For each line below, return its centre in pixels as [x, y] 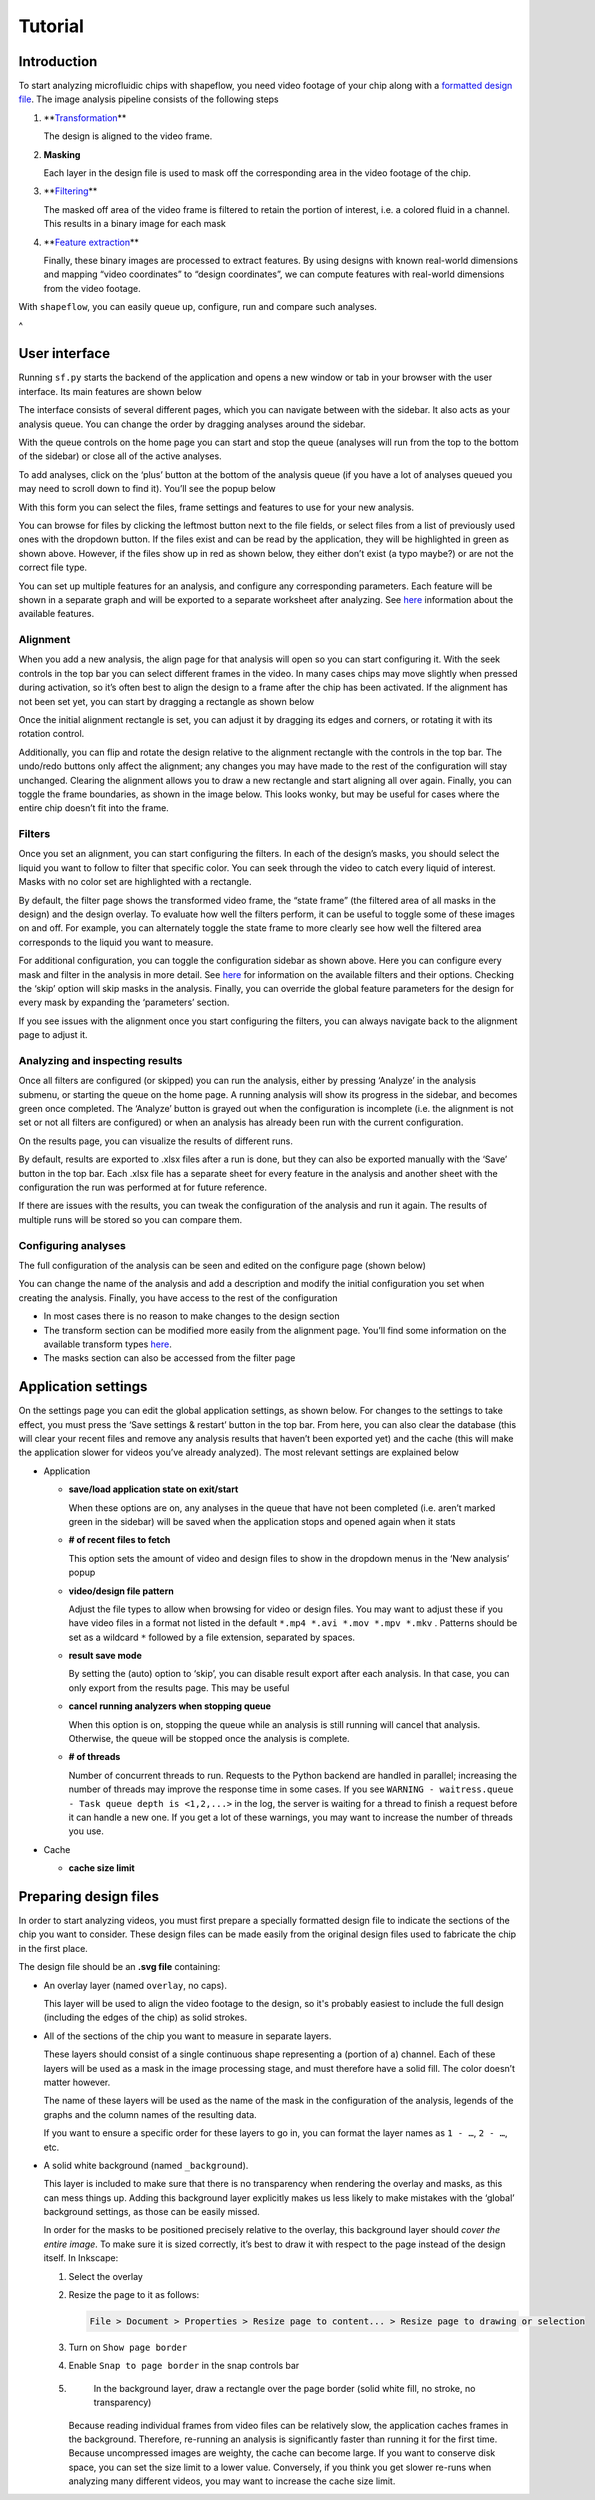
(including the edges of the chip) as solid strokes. [145, 2017]
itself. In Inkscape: [81, 2258]
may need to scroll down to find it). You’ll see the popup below [147, 489]
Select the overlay [106, 2276]
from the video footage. [92, 288]
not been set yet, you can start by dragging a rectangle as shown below [166, 701]
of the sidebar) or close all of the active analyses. [120, 456]
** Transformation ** [85, 117]
